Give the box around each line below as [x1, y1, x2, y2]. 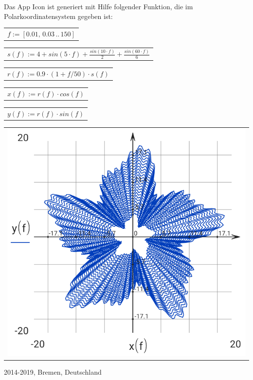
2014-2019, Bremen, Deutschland [4, 367, 102, 377]
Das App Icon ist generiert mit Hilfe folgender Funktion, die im [4, 1, 193, 11]
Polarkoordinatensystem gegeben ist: [4, 11, 113, 21]
